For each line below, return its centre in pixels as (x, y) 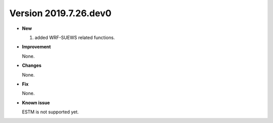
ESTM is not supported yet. (51, 112)
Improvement (36, 47)
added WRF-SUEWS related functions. (75, 37)
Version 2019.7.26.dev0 (60, 13)
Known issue (36, 102)
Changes (32, 65)
